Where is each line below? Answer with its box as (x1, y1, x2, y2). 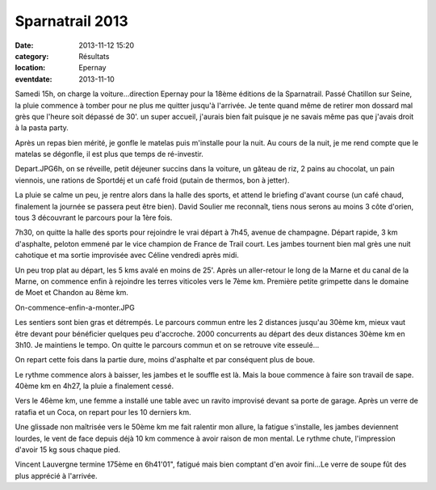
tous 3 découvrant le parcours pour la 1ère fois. (15, 213, 173, 222)
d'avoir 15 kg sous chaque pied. (15, 445, 121, 454)
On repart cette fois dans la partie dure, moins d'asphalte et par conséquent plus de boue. (15, 355, 315, 365)
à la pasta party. (15, 123, 69, 133)
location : (15, 63, 46, 73)
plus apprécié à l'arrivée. (15, 471, 98, 480)
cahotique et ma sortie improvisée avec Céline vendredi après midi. (15, 251, 240, 260)
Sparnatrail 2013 (15, 12, 128, 30)
